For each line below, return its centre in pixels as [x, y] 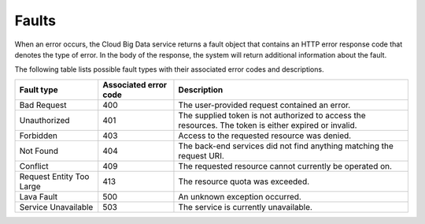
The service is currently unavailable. [245, 207]
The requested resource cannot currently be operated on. [285, 166]
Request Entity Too [54, 176]
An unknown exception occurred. [240, 196]
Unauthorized [44, 120]
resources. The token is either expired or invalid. [268, 125]
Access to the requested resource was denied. [265, 136]
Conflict [34, 166]
